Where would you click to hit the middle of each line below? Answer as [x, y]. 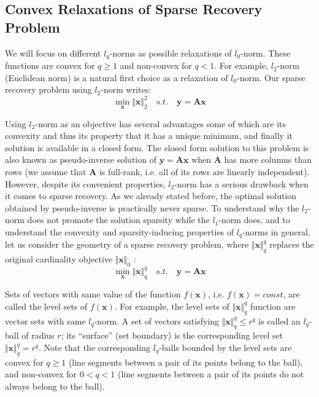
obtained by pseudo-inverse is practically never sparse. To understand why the [152, 207]
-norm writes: [126, 89]
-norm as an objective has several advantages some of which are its [161, 123]
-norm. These [266, 53]
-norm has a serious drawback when [241, 183]
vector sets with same [45, 320]
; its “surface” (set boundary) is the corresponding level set [172, 335]
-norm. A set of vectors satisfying [157, 320]
